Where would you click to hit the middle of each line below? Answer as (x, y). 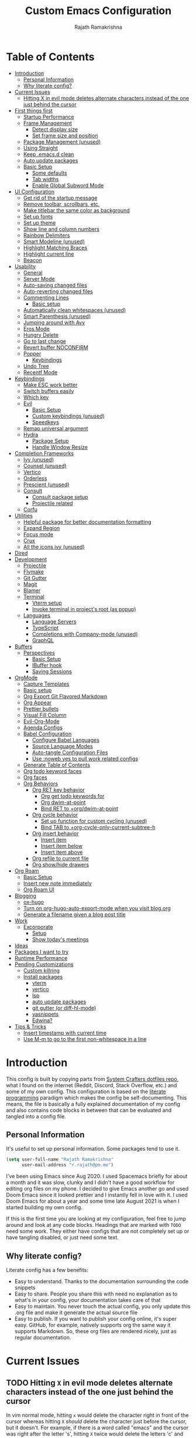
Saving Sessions (52, 671)
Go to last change (44, 341)
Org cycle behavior (55, 815)
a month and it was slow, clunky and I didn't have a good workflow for (90, 1182)
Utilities (24, 515)
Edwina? (42, 1020)
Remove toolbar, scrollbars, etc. (61, 204)
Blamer (32, 590)
